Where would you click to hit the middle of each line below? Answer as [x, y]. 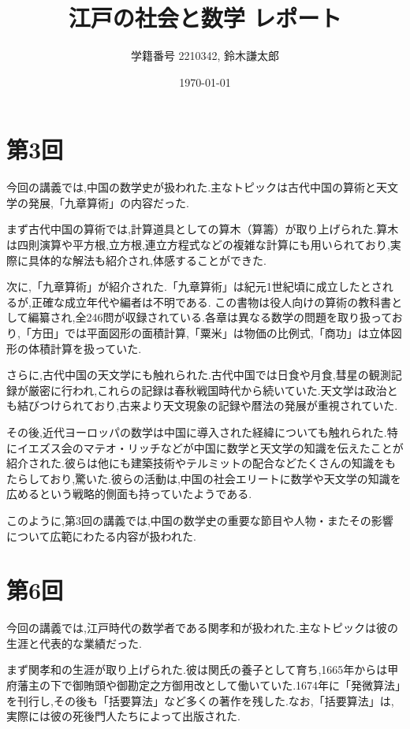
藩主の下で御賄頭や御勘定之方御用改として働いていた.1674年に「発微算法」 [209, 685]
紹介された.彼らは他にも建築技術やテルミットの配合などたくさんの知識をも [201, 463]
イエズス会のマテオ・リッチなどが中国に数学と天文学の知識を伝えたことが [210, 447]
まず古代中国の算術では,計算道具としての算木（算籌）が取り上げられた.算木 [203, 229]
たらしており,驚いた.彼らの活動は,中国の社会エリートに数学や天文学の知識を [204, 478]
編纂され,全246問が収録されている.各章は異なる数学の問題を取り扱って [210, 317]
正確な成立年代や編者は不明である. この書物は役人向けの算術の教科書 [211, 301]
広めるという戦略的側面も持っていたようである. [129, 494]
